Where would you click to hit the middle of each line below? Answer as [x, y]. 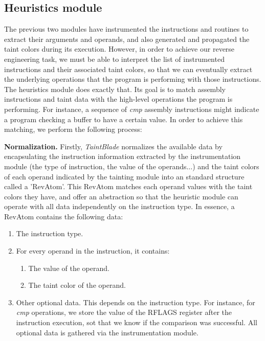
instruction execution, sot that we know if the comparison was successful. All [137, 322]
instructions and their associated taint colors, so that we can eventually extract [128, 69]
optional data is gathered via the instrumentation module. [107, 332]
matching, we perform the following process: [73, 129]
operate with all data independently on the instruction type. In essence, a [119, 206]
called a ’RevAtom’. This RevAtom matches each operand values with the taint [128, 186]
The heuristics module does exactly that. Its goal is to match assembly [115, 89]
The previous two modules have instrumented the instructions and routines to [126, 29]
